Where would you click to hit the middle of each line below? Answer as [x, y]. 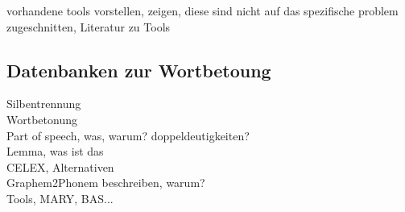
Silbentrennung [44, 104]
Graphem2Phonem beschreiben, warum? [106, 183]
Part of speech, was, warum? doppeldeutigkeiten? [128, 135]
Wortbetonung [42, 119]
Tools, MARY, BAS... [60, 198]
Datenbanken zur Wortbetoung [139, 70]
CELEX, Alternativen [60, 166]
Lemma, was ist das [55, 151]
